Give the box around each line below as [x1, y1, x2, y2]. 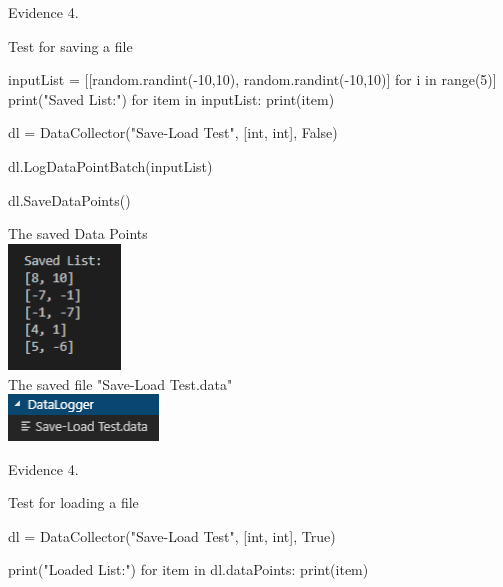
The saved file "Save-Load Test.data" [8, 373, 233, 394]
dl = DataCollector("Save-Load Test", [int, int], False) [8, 122, 338, 143]
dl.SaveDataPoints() [8, 189, 131, 210]
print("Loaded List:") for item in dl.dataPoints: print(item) [8, 559, 369, 580]
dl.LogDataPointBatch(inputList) [8, 155, 213, 176]
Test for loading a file [8, 492, 139, 513]
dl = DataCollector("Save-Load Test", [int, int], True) [8, 525, 336, 546]
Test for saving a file [8, 35, 133, 56]
